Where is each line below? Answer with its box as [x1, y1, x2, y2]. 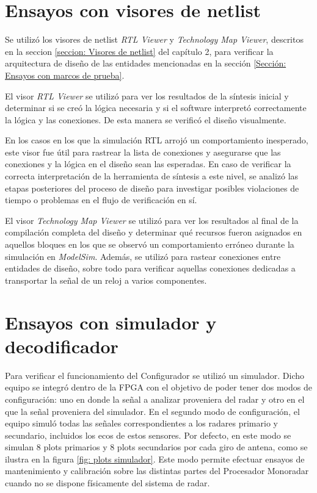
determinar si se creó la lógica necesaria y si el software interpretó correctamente [5, 101, 307, 114]
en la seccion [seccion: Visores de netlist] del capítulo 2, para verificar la [5, 45, 274, 57]
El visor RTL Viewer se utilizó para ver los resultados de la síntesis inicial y [5, 89, 289, 102]
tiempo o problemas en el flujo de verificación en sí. [5, 193, 197, 206]
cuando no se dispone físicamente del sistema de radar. [5, 477, 210, 489]
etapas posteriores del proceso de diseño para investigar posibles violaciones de [5, 181, 299, 194]
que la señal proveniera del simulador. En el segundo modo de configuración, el [5, 405, 300, 417]
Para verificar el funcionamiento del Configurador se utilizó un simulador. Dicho [5, 369, 305, 381]
